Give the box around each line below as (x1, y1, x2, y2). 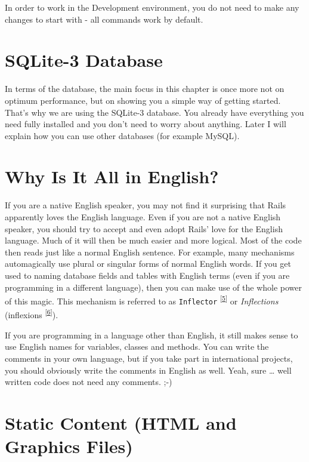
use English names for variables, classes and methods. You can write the (5, 340, 269, 353)
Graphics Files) (5, 434, 133, 458)
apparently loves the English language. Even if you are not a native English (5, 211, 281, 223)
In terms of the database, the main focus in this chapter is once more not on (5, 82, 285, 95)
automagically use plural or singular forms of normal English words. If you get (5, 257, 291, 270)
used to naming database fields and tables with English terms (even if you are (5, 269, 290, 281)
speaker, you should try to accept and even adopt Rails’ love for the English (5, 222, 283, 235)
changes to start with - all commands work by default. (5, 13, 203, 25)
